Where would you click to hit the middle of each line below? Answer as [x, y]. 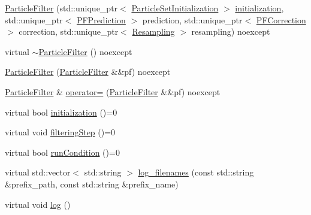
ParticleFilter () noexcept [85, 51]
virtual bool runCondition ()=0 [62, 152]
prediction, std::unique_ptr [192, 19]
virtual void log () [38, 204]
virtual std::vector [38, 172]
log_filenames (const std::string [196, 172]
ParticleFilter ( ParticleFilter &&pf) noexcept [88, 72]
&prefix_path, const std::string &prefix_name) [92, 184]
